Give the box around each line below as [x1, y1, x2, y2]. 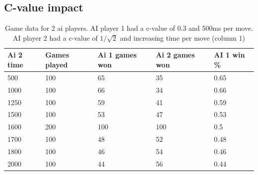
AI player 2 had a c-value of [13, 32, 98, 43]
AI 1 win [214, 50, 245, 60]
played [45, 59, 68, 69]
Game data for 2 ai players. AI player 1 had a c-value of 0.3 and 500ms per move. [4, 23, 254, 33]
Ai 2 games [156, 50, 195, 60]
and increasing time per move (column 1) [120, 32, 245, 43]
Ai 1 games [98, 50, 137, 60]
